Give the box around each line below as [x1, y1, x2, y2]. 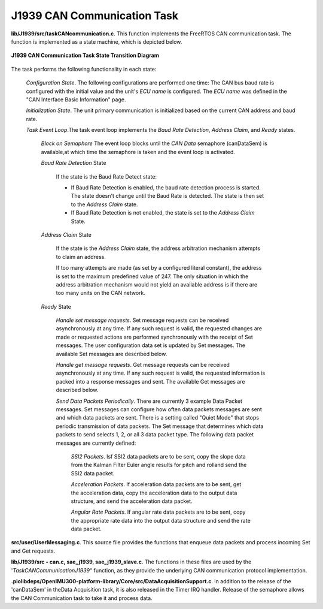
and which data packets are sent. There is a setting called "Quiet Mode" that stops [56, 414, 260, 421]
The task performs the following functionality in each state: [11, 65, 157, 73]
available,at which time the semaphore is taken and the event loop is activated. [41, 148, 236, 155]
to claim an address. [56, 253, 106, 260]
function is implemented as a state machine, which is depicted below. [11, 38, 182, 45]
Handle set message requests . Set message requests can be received [56, 316, 229, 324]
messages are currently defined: [56, 439, 136, 447]
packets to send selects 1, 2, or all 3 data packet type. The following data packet [56, 431, 254, 438]
